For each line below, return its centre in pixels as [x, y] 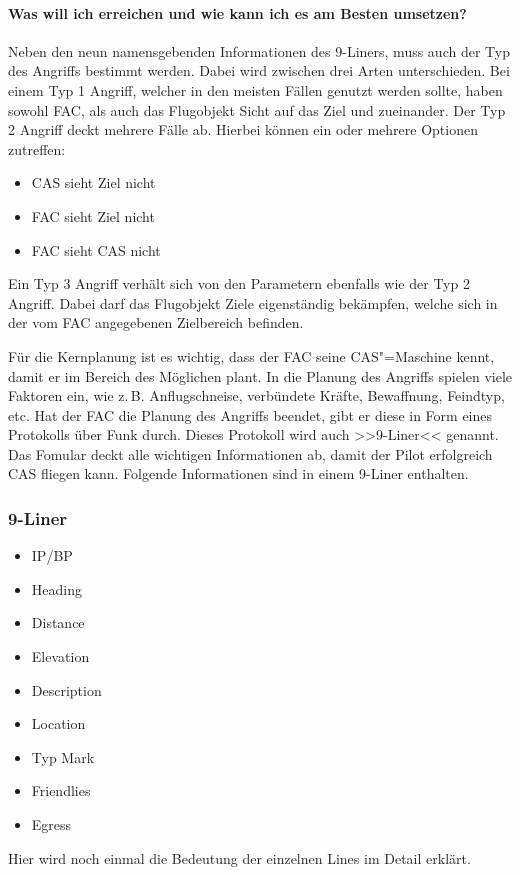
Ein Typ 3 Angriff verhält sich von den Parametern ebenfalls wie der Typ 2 [239, 283]
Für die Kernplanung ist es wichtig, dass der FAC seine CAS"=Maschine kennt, [251, 355]
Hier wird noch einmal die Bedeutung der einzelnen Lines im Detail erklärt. [239, 857]
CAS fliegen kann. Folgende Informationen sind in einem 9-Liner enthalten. [238, 473]
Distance [58, 622]
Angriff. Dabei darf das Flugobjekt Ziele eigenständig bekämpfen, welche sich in [253, 302]
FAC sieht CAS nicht [96, 249]
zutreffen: [37, 148]
